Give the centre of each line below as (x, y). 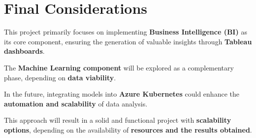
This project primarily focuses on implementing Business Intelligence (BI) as (126, 32)
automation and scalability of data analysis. (76, 103)
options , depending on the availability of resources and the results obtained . (128, 129)
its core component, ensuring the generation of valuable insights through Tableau (128, 41)
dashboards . (24, 51)
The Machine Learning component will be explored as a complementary (119, 67)
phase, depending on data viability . (60, 77)
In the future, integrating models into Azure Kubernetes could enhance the (122, 94)
